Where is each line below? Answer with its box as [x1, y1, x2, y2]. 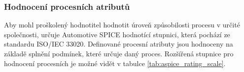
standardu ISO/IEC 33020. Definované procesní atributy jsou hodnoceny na [4, 39, 233, 49]
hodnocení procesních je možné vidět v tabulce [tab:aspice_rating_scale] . [4, 58, 226, 68]
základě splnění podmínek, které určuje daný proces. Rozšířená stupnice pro [4, 48, 234, 58]
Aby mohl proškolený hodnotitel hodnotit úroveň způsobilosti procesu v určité [4, 20, 240, 30]
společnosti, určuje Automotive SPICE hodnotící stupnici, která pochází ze [4, 29, 230, 39]
